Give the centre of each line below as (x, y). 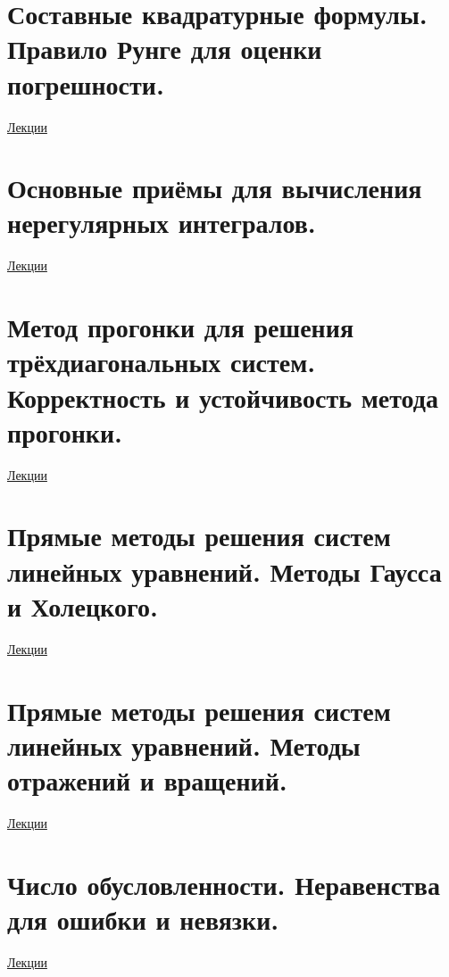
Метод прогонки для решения (181, 327)
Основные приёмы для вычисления (215, 188)
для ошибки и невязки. (143, 919)
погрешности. (86, 83)
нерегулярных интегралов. (162, 223)
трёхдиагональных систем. (162, 362)
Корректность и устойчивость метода (223, 397)
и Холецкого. (83, 605)
